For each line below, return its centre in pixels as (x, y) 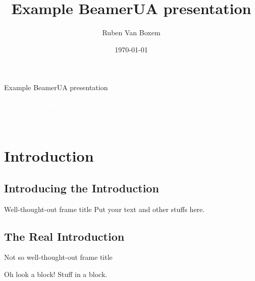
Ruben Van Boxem (131, 32)
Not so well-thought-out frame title (58, 257)
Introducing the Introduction (82, 188)
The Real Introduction (64, 236)
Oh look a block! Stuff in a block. (56, 274)
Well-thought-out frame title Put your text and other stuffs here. (105, 209)
